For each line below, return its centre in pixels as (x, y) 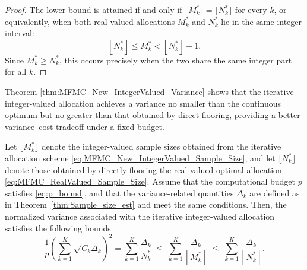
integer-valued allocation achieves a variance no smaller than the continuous (143, 103)
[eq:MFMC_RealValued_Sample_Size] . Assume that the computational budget (150, 181)
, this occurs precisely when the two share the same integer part (175, 60)
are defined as (275, 193)
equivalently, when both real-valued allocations (90, 21)
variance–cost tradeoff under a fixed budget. (85, 126)
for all (16, 72)
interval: (20, 33)
